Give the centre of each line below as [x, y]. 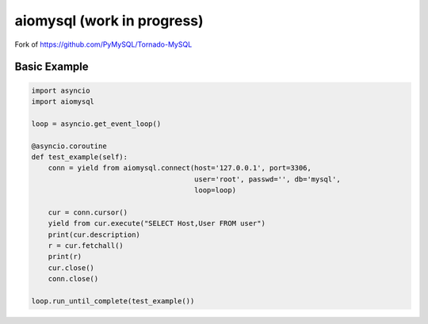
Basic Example [52, 67]
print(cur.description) [94, 234]
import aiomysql [63, 101]
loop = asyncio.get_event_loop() [96, 124]
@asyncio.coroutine [69, 146]
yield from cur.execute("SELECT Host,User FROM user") [157, 223]
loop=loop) [216, 191]
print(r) [65, 257]
